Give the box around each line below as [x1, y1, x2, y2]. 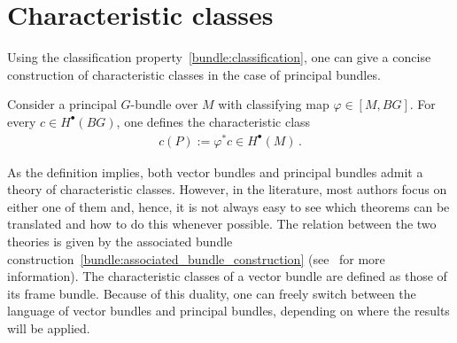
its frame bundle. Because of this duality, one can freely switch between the [7, 284, 416, 302]
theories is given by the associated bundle [7, 231, 233, 250]
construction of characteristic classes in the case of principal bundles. [7, 65, 381, 83]
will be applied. [7, 318, 90, 337]
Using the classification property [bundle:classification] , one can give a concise [7, 48, 431, 66]
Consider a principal [7, 95, 117, 113]
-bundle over [130, 95, 198, 113]
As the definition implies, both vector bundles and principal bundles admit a [7, 162, 423, 181]
